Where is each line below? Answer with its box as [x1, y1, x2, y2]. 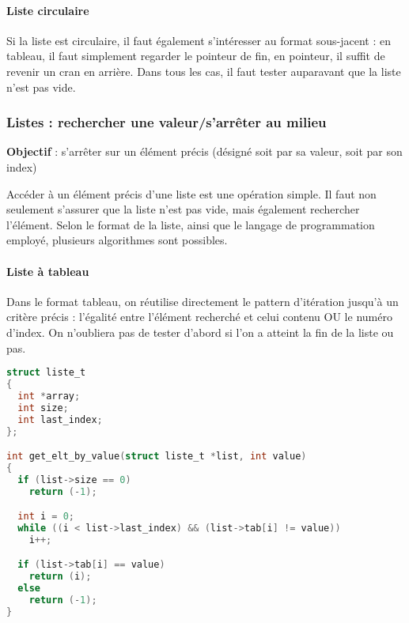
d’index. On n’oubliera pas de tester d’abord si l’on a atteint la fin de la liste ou [6, 323, 394, 340]
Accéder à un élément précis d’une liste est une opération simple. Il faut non [6, 185, 377, 202]
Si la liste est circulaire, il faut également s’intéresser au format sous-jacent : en [6, 32, 392, 48]
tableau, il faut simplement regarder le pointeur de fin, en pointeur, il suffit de [6, 47, 385, 64]
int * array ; [17, 390, 81, 402]
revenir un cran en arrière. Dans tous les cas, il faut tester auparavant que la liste [6, 62, 401, 79]
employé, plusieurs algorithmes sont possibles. [6, 232, 228, 248]
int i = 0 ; [17, 511, 74, 523]
